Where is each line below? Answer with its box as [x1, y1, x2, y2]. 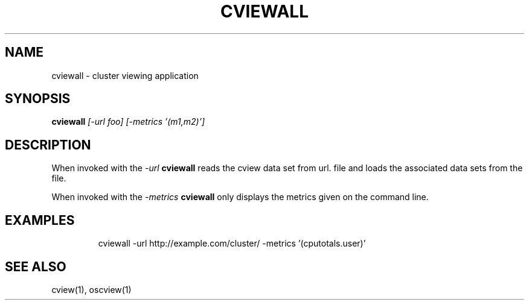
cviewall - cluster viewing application [51, 70, 199, 81]
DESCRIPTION [5, 137, 91, 152]
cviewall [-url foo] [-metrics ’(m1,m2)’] [51, 116, 205, 127]
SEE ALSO [5, 259, 66, 274]
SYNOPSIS [5, 91, 71, 107]
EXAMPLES [5, 212, 75, 228]
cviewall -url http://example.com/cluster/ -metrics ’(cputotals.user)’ [98, 238, 366, 249]
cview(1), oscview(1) [51, 284, 132, 295]
